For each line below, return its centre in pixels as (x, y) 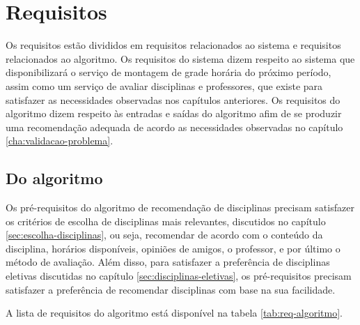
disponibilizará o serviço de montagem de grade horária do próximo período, (169, 72)
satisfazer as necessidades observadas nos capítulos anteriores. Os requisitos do (173, 99)
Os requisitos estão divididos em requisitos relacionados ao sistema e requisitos (173, 45)
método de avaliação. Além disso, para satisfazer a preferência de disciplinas (168, 262)
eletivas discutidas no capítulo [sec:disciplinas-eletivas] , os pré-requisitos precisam (179, 276)
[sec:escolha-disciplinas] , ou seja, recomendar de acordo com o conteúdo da (164, 235)
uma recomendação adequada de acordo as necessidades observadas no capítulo (174, 127)
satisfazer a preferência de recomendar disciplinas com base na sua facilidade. (171, 289)
